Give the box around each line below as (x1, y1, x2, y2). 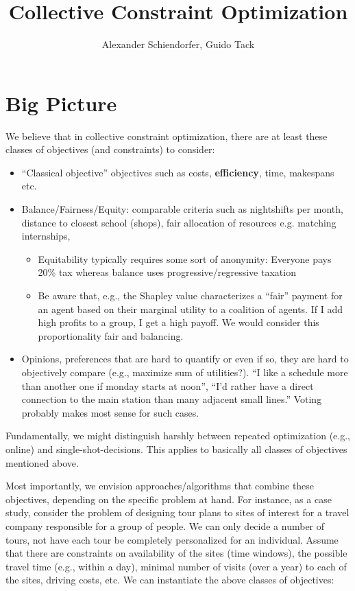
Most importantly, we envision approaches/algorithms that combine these (5, 478, 315, 493)
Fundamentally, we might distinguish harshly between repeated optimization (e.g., (5, 428, 350, 443)
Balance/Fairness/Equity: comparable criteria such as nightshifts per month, (21, 202, 343, 216)
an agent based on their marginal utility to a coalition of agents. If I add (38, 301, 343, 316)
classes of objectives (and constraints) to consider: (5, 142, 215, 157)
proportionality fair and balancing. (38, 328, 184, 343)
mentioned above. (5, 455, 79, 470)
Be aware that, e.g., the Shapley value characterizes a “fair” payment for (38, 288, 343, 302)
